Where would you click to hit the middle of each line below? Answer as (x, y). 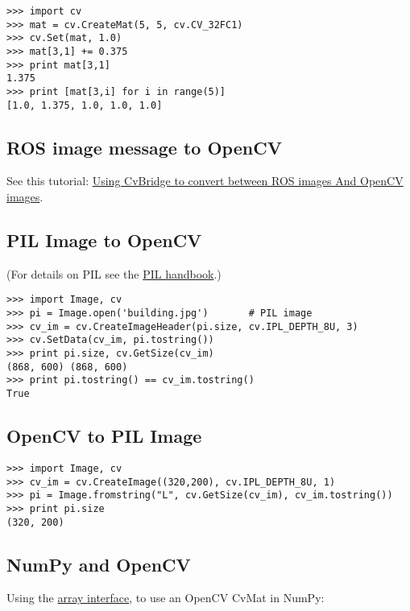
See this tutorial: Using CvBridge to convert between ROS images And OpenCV (205, 181)
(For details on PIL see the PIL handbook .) (114, 273)
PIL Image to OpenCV (104, 240)
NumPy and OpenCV (99, 564)
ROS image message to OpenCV (144, 147)
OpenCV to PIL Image (104, 436)
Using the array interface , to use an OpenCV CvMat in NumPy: (166, 598)
